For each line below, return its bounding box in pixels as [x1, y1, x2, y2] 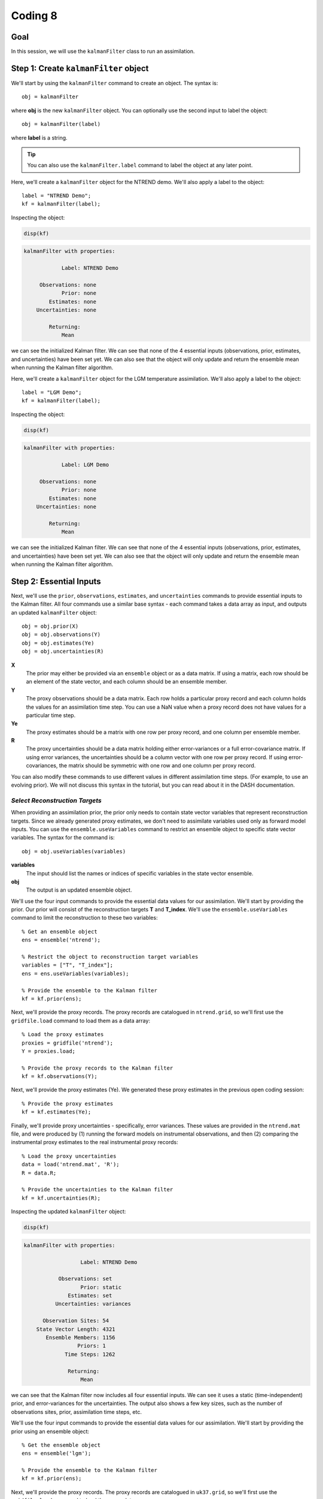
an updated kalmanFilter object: [11, 609, 97, 616]
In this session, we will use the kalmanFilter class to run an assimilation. [11, 48, 195, 55]
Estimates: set [68, 1292, 112, 1299]
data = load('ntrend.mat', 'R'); [22, 1161, 120, 1168]
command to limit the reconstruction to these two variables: [11, 914, 158, 922]
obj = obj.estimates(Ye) [22, 639, 95, 646]
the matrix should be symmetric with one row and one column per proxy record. [59, 762, 256, 769]
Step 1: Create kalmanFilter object [11, 63, 149, 73]
